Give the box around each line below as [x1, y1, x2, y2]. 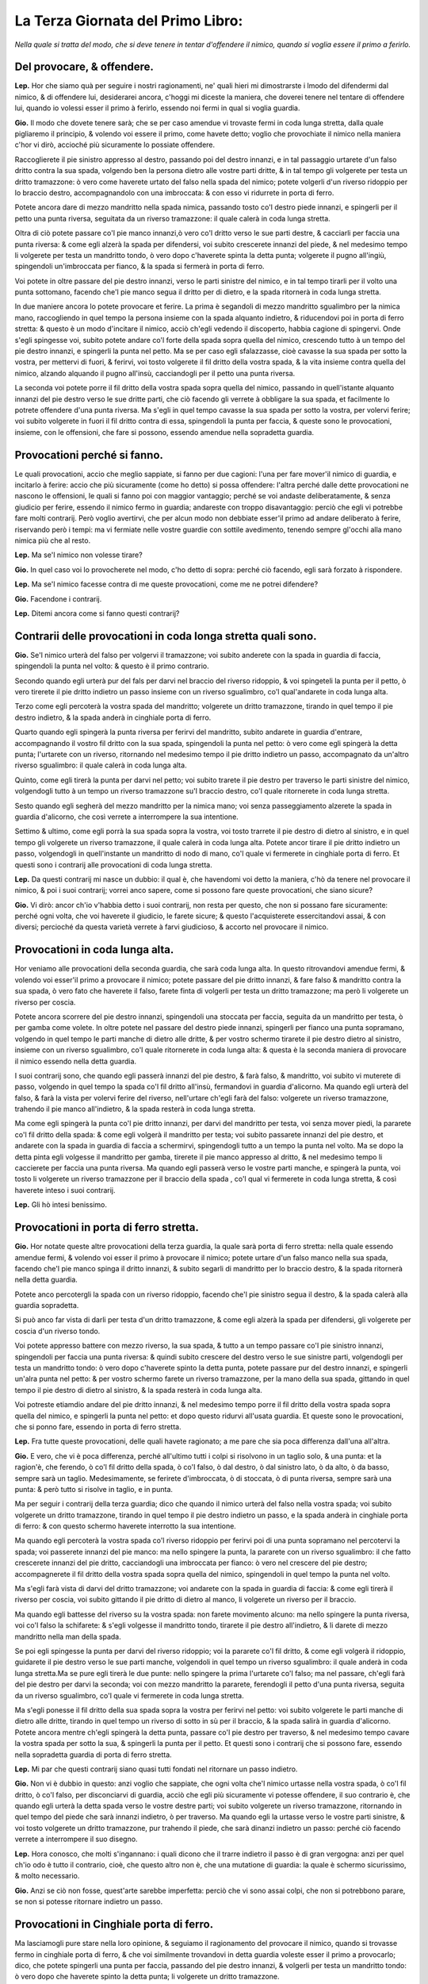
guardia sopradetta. [14, 1301, 79, 1310]
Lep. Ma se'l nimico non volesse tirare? [14, 550, 143, 559]
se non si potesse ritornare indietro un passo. [14, 1897, 162, 1906]
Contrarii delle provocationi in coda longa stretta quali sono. [14, 629, 317, 643]
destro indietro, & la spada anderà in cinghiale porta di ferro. [14, 713, 212, 722]
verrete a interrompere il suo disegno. [14, 1834, 138, 1844]
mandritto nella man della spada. [14, 1632, 122, 1641]
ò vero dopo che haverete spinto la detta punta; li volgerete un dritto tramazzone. [14, 1972, 281, 1982]
